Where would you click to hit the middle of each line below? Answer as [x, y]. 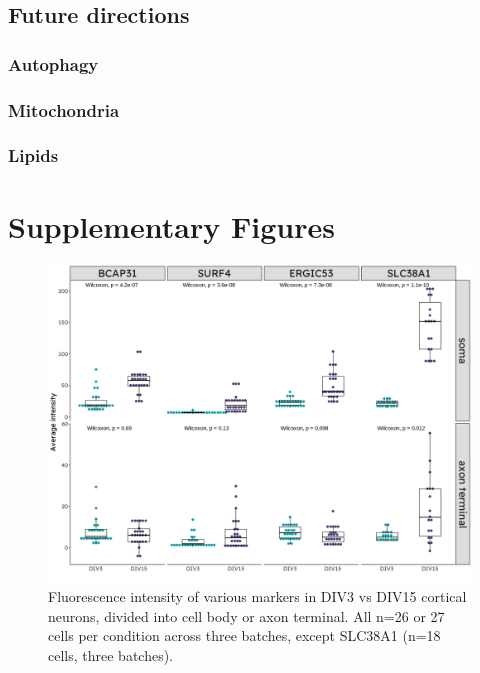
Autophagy [53, 63]
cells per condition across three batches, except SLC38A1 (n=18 [244, 635]
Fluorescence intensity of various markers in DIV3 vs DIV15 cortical [257, 596]
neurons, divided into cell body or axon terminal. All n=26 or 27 [246, 615]
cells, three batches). [111, 654]
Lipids [33, 155]
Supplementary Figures [171, 225]
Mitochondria [64, 109]
